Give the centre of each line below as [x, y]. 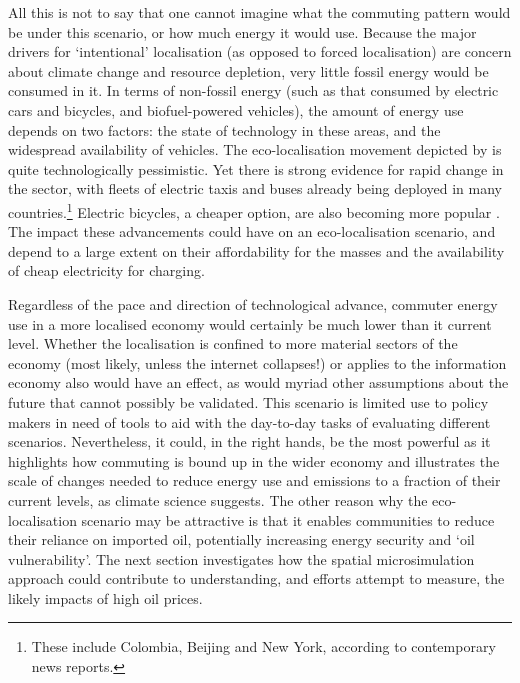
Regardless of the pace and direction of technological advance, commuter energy [253, 303]
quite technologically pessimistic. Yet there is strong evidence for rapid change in [256, 168]
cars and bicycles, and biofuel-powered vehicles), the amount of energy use [236, 109]
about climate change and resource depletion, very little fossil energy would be [248, 70]
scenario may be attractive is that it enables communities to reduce [288, 519]
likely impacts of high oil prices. [105, 597]
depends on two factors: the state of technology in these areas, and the [224, 129]
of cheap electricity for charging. [106, 270]
